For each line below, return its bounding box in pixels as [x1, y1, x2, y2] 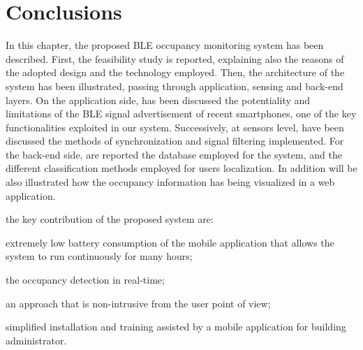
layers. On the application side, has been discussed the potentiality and [6, 92, 311, 107]
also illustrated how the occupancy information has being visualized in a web [6, 175, 335, 189]
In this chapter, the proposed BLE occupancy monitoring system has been [6, 38, 324, 52]
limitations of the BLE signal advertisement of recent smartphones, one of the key [6, 106, 357, 121]
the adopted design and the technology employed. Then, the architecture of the [6, 65, 345, 80]
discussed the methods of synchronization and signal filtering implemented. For [6, 133, 344, 148]
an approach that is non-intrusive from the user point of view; [6, 296, 271, 310]
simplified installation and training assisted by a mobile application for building [6, 319, 346, 334]
